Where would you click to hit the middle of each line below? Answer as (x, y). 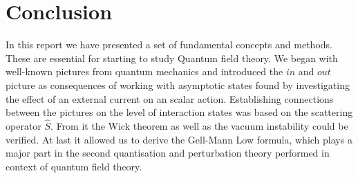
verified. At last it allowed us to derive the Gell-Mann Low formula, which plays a (179, 139)
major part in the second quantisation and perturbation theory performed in (168, 153)
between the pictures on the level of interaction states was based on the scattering (179, 112)
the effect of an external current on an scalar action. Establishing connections (170, 98)
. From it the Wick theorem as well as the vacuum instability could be (199, 125)
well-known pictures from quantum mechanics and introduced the (144, 71)
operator (23, 125)
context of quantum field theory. (74, 166)
